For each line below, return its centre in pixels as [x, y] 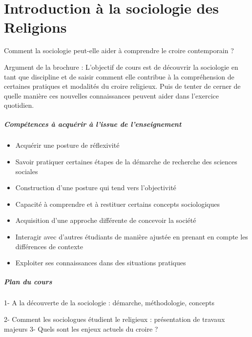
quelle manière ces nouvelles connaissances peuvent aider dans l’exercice [111, 95]
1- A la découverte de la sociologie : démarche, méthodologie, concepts [109, 303]
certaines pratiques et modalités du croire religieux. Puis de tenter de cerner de [122, 86]
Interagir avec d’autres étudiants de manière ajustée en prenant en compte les [132, 237]
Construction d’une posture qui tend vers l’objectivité [96, 188]
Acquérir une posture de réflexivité [67, 145]
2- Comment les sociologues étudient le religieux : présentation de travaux [115, 319]
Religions [35, 27]
